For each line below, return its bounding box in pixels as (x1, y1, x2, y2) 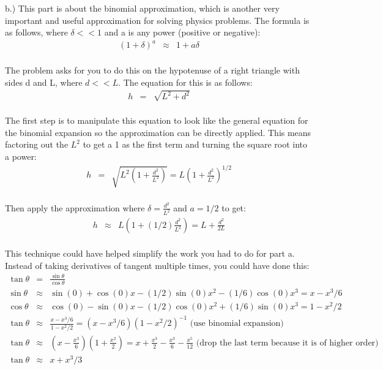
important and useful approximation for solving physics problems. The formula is (5, 13, 310, 26)
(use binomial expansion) (190, 319, 284, 328)
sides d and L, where (5, 75, 83, 88)
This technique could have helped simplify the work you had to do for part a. (5, 247, 295, 260)
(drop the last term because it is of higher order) (196, 338, 379, 347)
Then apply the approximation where (5, 201, 145, 214)
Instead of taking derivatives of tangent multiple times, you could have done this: (5, 259, 310, 271)
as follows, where (5, 26, 68, 39)
